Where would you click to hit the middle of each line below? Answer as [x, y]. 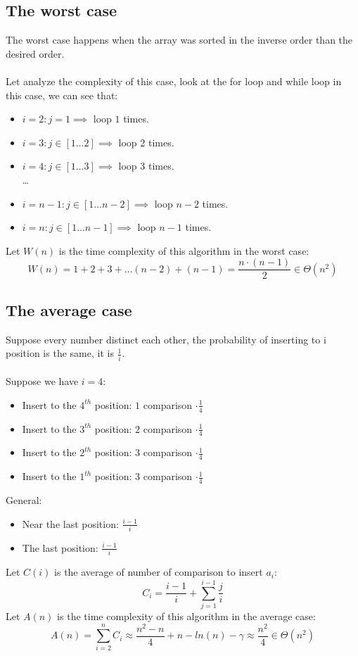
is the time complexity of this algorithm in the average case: [186, 616]
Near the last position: [70, 523]
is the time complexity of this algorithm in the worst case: [184, 250]
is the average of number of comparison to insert [159, 572]
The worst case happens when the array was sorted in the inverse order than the [179, 40]
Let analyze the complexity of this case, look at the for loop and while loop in [174, 81]
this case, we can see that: [62, 95]
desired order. [35, 53]
